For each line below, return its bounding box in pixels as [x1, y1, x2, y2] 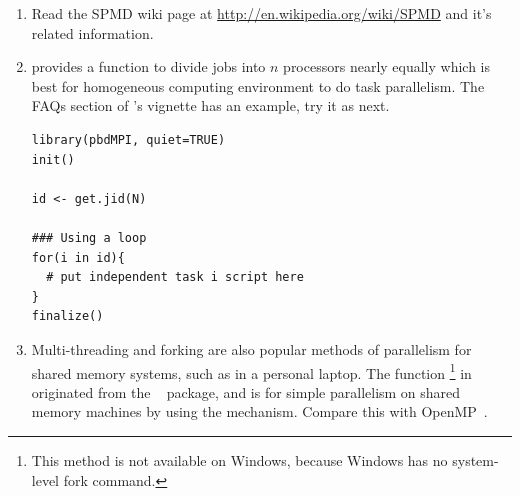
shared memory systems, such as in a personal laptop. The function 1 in [31, 359, 472, 383]
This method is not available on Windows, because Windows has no [31, 449, 448, 470]
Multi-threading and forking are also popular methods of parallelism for [31, 338, 472, 359]
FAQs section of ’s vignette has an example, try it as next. [31, 95, 390, 116]
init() [31, 152, 75, 167]
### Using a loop [31, 230, 147, 245]
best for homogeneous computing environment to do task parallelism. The [31, 75, 485, 96]
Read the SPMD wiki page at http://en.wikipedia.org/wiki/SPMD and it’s [31, 3, 492, 23]
